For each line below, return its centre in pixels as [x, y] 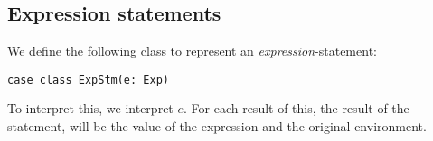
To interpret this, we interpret [90, 108]
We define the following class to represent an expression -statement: [192, 51]
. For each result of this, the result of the [297, 108]
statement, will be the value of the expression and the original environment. [217, 126]
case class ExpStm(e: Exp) [88, 79]
